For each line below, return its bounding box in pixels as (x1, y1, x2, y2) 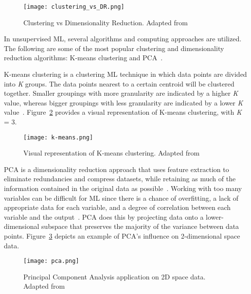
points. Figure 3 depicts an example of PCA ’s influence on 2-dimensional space (4, 231, 240, 241)
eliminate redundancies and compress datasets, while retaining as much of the (4, 173, 236, 184)
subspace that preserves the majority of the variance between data (41, 221, 239, 231)
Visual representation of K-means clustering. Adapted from (23, 148, 200, 158)
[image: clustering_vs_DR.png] (23, 3, 125, 10)
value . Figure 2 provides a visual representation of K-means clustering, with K (4, 107, 242, 117)
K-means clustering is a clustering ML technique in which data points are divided (4, 69, 247, 79)
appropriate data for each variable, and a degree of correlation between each (4, 202, 231, 212)
